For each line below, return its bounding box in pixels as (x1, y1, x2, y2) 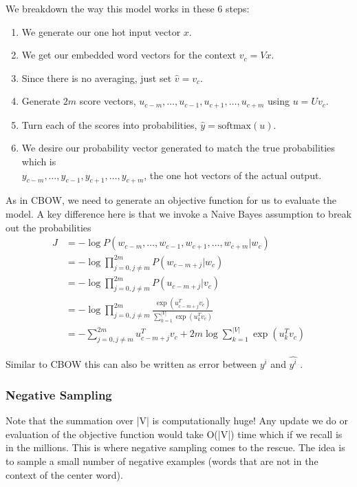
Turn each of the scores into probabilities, (21, 117, 197, 132)
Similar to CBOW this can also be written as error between (6, 357, 257, 371)
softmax (217, 121, 251, 131)
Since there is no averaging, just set (21, 70, 172, 85)
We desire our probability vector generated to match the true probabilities (21, 141, 335, 155)
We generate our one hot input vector (21, 24, 181, 39)
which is (21, 154, 56, 169)
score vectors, (79, 94, 136, 108)
